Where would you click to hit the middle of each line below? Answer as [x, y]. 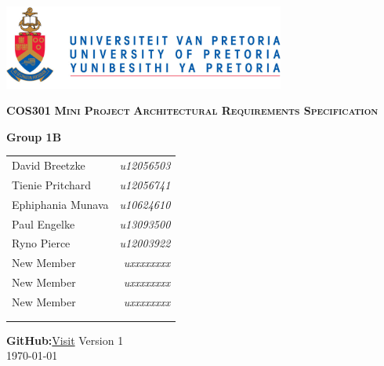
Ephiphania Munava [60, 204]
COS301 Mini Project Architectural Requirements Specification [192, 110]
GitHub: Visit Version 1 [65, 340]
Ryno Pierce [41, 243]
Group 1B [34, 136]
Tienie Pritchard [52, 184]
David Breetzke [49, 165]
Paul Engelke [43, 223]
